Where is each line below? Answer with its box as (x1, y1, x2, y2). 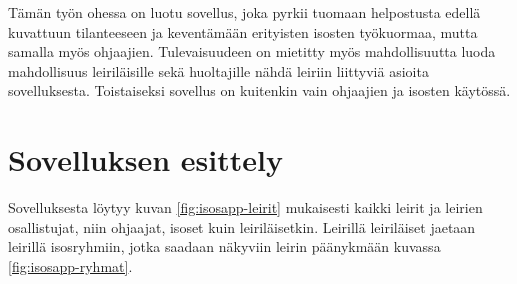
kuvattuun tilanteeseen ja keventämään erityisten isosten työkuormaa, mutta (8, 21, 478, 42)
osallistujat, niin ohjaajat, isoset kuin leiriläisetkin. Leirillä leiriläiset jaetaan (8, 216, 476, 237)
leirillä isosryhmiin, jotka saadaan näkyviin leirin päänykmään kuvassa (8, 236, 441, 257)
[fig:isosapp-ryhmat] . (8, 255, 133, 276)
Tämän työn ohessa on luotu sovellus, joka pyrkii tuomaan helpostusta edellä (8, 2, 481, 22)
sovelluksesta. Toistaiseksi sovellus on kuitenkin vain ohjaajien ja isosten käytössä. (8, 80, 511, 101)
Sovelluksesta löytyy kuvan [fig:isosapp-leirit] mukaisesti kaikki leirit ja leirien (8, 197, 483, 218)
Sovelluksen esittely (8, 139, 283, 180)
